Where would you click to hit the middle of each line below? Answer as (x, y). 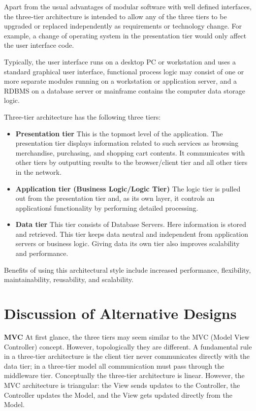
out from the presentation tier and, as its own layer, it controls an (115, 198)
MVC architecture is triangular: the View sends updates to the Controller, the (122, 385)
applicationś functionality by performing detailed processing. (107, 207)
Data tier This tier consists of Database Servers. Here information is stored (131, 224)
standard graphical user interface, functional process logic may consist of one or (124, 71)
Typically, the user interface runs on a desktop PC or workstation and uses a (120, 61)
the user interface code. (39, 45)
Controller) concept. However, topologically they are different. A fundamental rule (128, 346)
